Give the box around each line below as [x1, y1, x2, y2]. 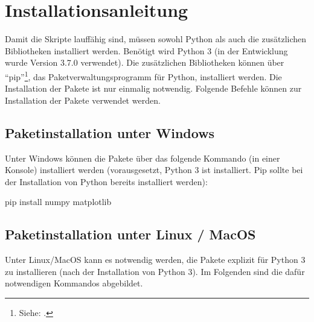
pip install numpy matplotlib [5, 195, 112, 208]
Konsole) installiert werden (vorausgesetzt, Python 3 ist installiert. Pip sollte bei [5, 163, 303, 176]
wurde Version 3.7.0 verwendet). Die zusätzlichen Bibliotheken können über [5, 56, 284, 69]
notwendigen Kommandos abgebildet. [5, 277, 143, 289]
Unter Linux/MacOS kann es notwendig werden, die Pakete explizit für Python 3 [5, 253, 306, 266]
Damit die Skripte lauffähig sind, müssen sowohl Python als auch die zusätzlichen [5, 33, 307, 45]
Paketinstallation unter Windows [5, 123, 215, 142]
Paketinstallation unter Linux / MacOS [5, 225, 256, 244]
